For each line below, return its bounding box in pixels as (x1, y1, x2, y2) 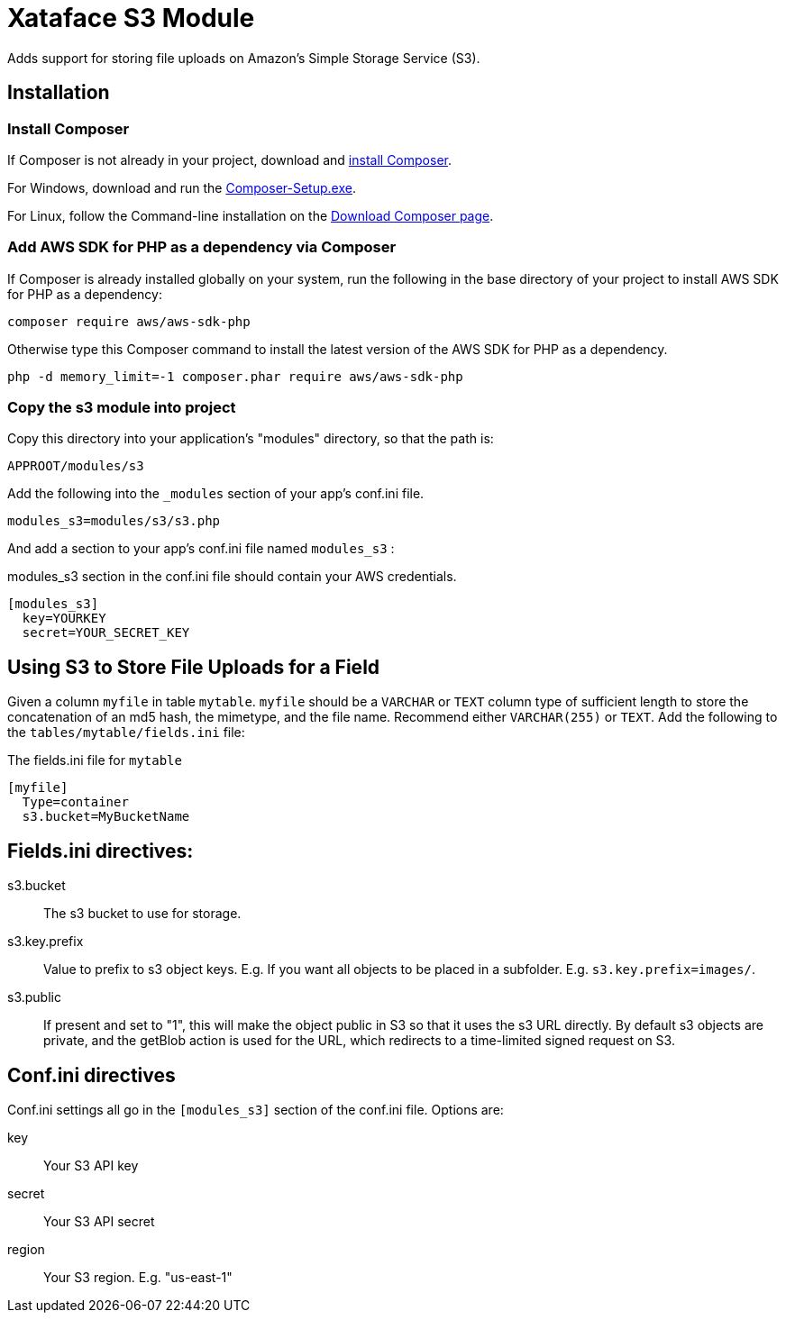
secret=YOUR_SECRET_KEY (22, 625, 190, 641)
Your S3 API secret (43, 1214, 155, 1229)
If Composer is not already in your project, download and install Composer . (7, 151, 452, 168)
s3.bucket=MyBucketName (22, 809, 190, 824)
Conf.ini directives (7, 1063, 176, 1087)
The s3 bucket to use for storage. (43, 906, 242, 922)
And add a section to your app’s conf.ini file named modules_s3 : (7, 541, 395, 557)
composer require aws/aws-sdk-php (7, 314, 251, 329)
